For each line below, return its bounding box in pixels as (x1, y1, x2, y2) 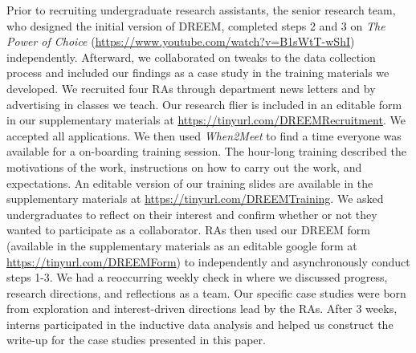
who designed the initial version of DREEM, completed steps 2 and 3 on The (6, 17, 385, 34)
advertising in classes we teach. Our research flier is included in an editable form (6, 95, 402, 112)
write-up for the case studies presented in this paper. (6, 331, 266, 348)
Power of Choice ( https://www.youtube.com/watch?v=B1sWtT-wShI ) (6, 33, 355, 50)
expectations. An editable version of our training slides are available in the (6, 174, 373, 191)
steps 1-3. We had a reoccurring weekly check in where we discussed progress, (6, 269, 388, 286)
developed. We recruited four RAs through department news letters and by (6, 79, 376, 96)
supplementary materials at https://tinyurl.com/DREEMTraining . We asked (6, 190, 384, 207)
